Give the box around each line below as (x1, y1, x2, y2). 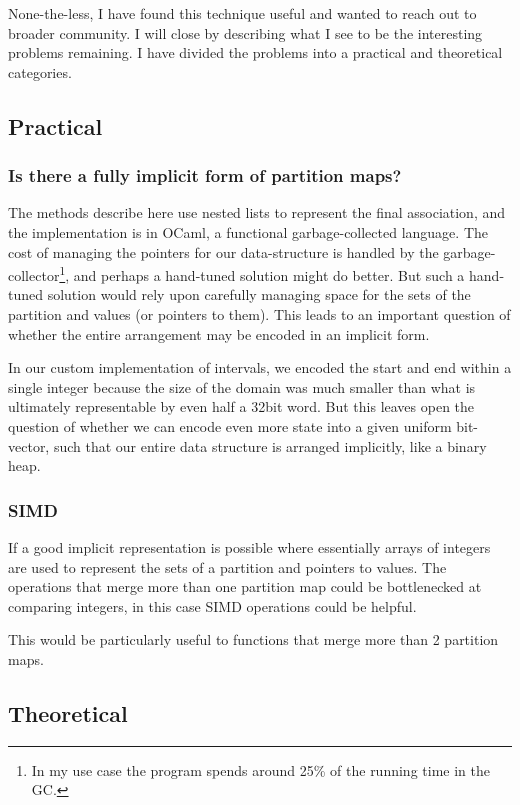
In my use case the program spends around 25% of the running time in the (31, 759, 490, 780)
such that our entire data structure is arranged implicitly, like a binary (53, 435, 487, 456)
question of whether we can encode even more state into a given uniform (8, 415, 452, 436)
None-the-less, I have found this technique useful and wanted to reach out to (8, 3, 477, 23)
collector (8, 264, 60, 285)
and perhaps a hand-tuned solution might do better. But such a (73, 264, 465, 285)
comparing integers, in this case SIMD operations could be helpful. (8, 595, 417, 616)
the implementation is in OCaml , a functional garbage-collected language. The (8, 221, 489, 242)
